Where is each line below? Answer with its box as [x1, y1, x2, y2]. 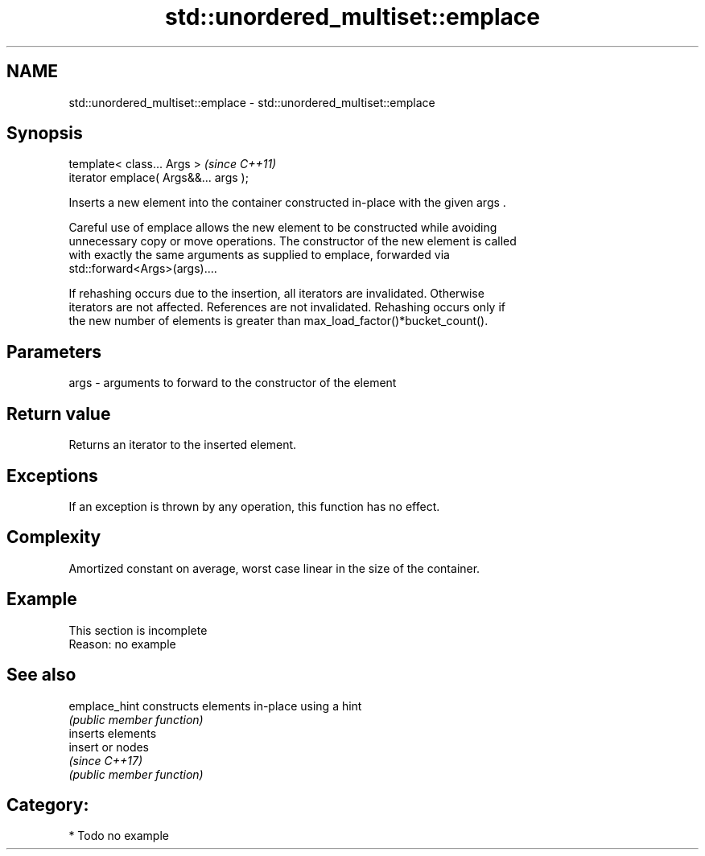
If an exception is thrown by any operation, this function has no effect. [68, 499, 440, 513]
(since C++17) [68, 753, 143, 768]
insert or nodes [68, 739, 150, 754]
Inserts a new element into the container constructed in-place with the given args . [68, 195, 506, 210]
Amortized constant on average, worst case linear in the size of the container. [68, 561, 480, 575]
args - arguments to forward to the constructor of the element [68, 376, 397, 390]
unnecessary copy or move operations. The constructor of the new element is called [68, 234, 517, 249]
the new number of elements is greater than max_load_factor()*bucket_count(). [68, 314, 489, 328]
